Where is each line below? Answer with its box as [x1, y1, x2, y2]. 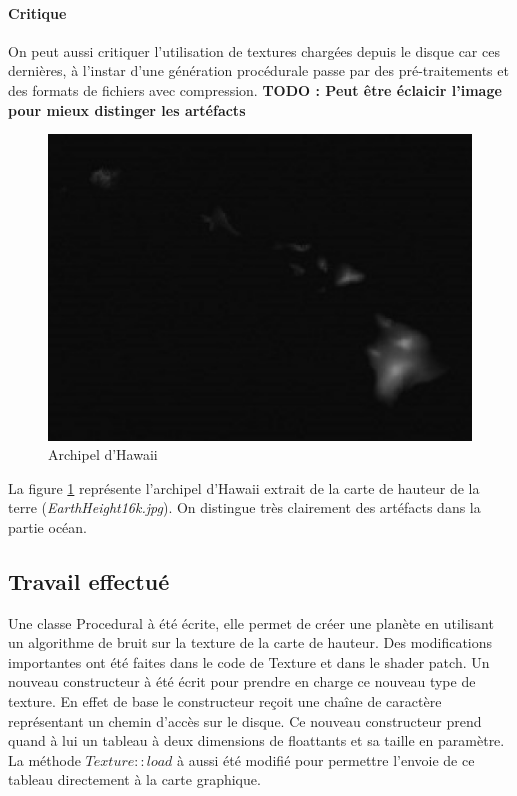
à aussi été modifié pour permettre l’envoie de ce [177, 749, 475, 770]
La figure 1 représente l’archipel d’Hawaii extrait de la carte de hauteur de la [8, 477, 480, 498]
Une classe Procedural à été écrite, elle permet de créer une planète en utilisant [8, 612, 494, 633]
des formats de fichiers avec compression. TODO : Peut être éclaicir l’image [8, 79, 502, 100]
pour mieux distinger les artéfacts [8, 99, 246, 120]
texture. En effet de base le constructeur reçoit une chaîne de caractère [8, 691, 442, 712]
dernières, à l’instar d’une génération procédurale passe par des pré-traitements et [8, 60, 509, 81]
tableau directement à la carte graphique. [8, 769, 261, 790]
